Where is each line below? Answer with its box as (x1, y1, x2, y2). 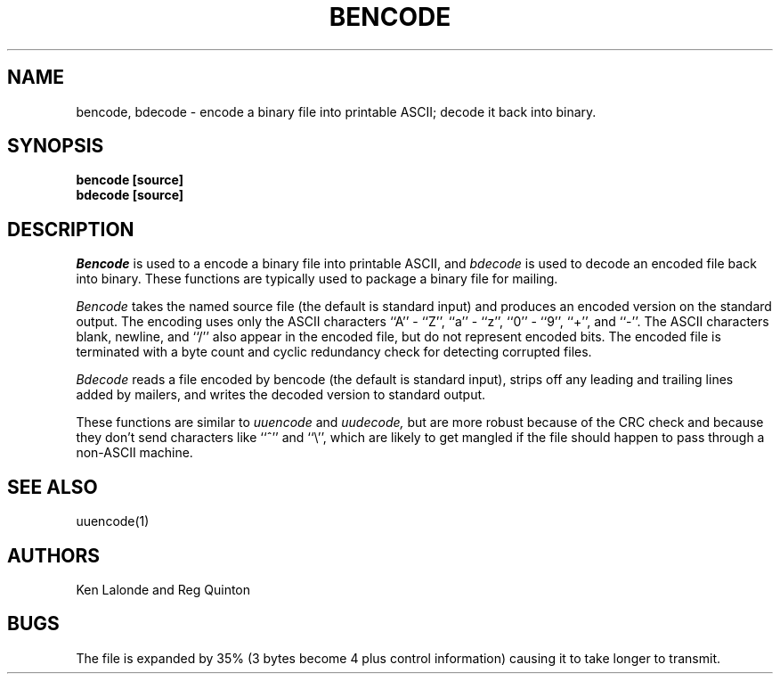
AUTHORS (7, 544, 101, 567)
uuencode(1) (76, 513, 150, 529)
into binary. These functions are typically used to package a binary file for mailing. (76, 271, 558, 287)
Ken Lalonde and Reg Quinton (76, 581, 251, 597)
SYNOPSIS (7, 135, 104, 158)
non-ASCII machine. (76, 445, 193, 461)
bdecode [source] (76, 187, 184, 203)
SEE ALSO (7, 475, 98, 498)
